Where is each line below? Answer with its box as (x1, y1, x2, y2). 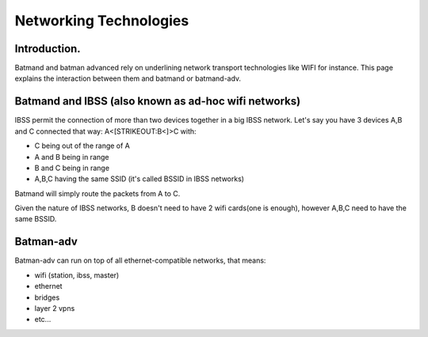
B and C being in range (34, 163, 110, 172)
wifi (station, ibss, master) (34, 270, 120, 280)
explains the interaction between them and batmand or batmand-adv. (14, 74, 242, 83)
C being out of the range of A (34, 141, 131, 150)
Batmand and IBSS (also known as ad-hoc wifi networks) (14, 95, 301, 108)
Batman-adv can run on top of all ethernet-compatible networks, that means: (14, 256, 266, 265)
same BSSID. (14, 214, 57, 224)
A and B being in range (34, 152, 110, 161)
